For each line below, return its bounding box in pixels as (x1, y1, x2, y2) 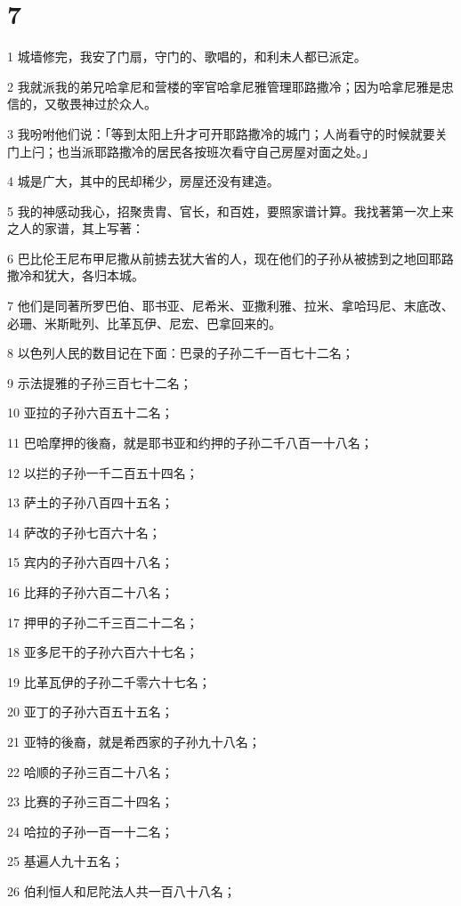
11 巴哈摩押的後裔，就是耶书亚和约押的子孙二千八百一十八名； (7, 433, 373, 452)
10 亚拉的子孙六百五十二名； (7, 403, 174, 422)
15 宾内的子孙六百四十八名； (7, 553, 174, 571)
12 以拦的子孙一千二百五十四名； (7, 463, 198, 481)
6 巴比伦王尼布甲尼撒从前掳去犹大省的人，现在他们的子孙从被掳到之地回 (7, 248, 429, 267)
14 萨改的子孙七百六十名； (7, 522, 161, 541)
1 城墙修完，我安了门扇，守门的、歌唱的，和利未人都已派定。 (7, 47, 367, 66)
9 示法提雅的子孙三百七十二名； (7, 373, 192, 392)
